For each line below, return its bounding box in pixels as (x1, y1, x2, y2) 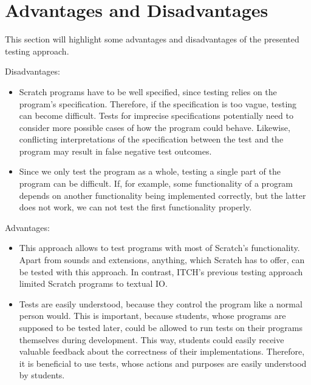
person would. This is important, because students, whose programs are (19, 309, 286, 322)
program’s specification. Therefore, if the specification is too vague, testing (19, 97, 297, 110)
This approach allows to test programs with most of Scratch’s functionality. (19, 241, 300, 254)
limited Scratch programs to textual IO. (19, 277, 168, 290)
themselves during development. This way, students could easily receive (19, 333, 284, 346)
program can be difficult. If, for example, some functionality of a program (19, 177, 293, 190)
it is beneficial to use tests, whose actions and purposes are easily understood (19, 357, 307, 369)
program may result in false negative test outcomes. (19, 144, 212, 157)
